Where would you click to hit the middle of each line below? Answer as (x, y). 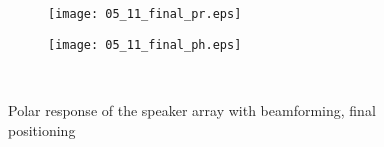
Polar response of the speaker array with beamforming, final (192, 109)
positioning (42, 129)
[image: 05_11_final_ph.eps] (145, 44)
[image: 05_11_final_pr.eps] (145, 14)
